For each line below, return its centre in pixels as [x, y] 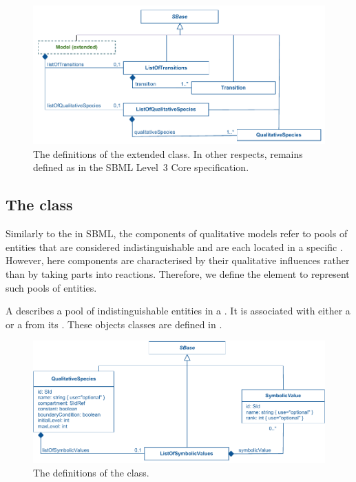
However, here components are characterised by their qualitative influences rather [178, 260]
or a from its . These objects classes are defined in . [114, 324]
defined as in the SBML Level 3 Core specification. [141, 167]
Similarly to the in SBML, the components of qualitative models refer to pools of [177, 233]
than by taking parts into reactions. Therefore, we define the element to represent [178, 273]
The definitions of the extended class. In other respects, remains [168, 153]
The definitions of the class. [91, 472]
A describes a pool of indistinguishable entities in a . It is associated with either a [178, 311]
